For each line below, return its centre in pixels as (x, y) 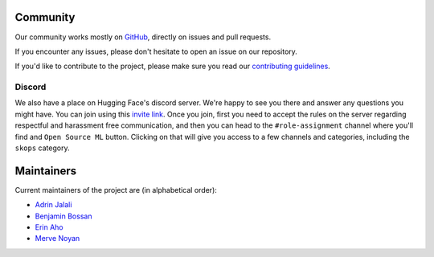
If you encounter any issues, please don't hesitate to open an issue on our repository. (156, 51)
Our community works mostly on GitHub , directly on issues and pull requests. (143, 37)
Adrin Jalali (53, 205)
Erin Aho (49, 227)
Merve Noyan (57, 239)
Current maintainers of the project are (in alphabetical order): (116, 190)
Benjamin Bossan (63, 216)
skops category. (42, 148)
